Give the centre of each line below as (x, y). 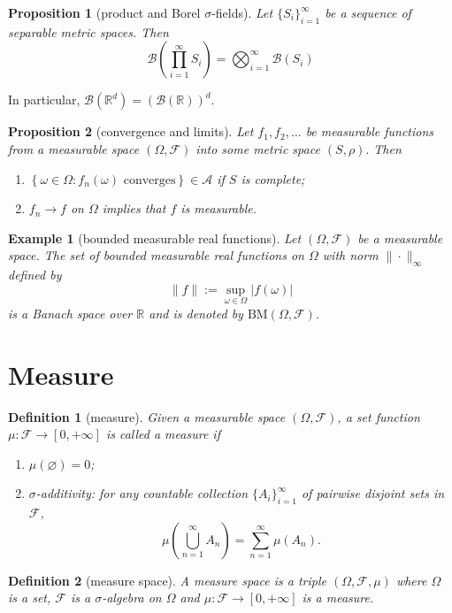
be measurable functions (370, 131)
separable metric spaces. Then (88, 31)
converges (149, 180)
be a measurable (400, 238)
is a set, (30, 598)
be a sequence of (368, 12)
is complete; (273, 178)
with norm (350, 255)
